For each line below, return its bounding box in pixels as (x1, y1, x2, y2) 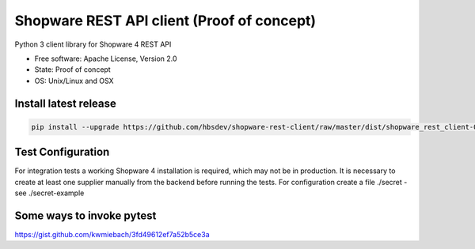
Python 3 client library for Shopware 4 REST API (14, 40, 172, 49)
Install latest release (14, 96, 116, 110)
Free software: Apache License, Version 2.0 (34, 54, 177, 63)
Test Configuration (14, 145, 110, 159)
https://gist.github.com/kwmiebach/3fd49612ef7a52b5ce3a (14, 229, 210, 239)
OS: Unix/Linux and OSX (34, 76, 114, 85)
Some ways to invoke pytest (14, 209, 157, 222)
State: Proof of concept (34, 65, 111, 74)
